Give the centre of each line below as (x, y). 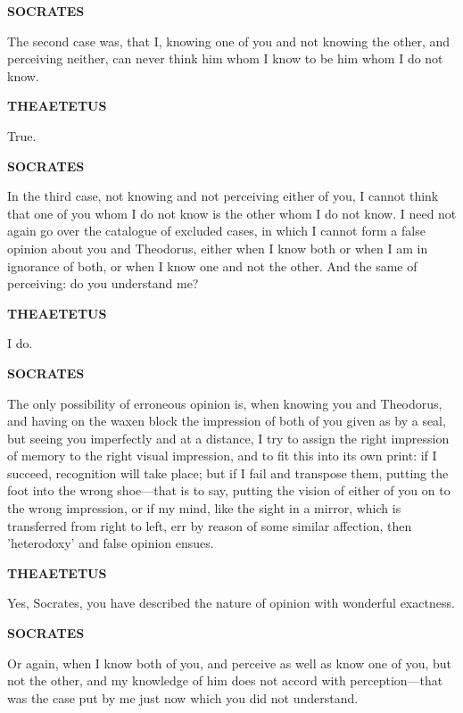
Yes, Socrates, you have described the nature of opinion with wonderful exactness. (231, 603)
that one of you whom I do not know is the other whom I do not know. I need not (232, 213)
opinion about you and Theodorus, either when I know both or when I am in (218, 248)
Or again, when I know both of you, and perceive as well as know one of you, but (230, 663)
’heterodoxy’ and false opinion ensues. (111, 543)
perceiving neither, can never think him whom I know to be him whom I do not (225, 58)
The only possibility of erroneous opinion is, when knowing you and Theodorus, (225, 403)
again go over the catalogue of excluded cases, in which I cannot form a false (216, 231)
